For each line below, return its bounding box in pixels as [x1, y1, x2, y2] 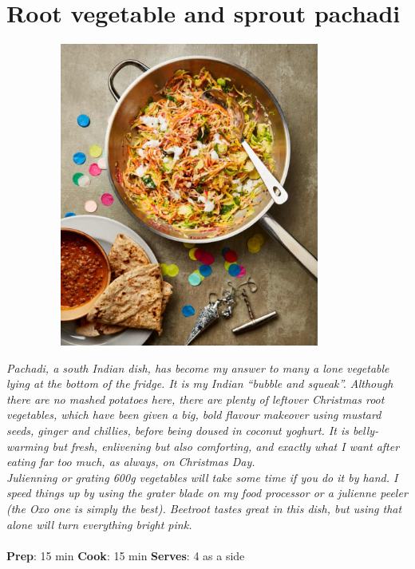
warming [6, 437, 49, 454]
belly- [352, 422, 379, 439]
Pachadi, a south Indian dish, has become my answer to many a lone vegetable [6, 359, 389, 376]
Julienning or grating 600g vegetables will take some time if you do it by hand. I [6, 468, 398, 485]
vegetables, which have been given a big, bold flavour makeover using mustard [6, 406, 381, 423]
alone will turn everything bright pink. [6, 516, 192, 532]
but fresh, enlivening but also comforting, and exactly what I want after [52, 437, 400, 454]
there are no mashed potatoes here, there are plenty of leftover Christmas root [6, 390, 385, 407]
